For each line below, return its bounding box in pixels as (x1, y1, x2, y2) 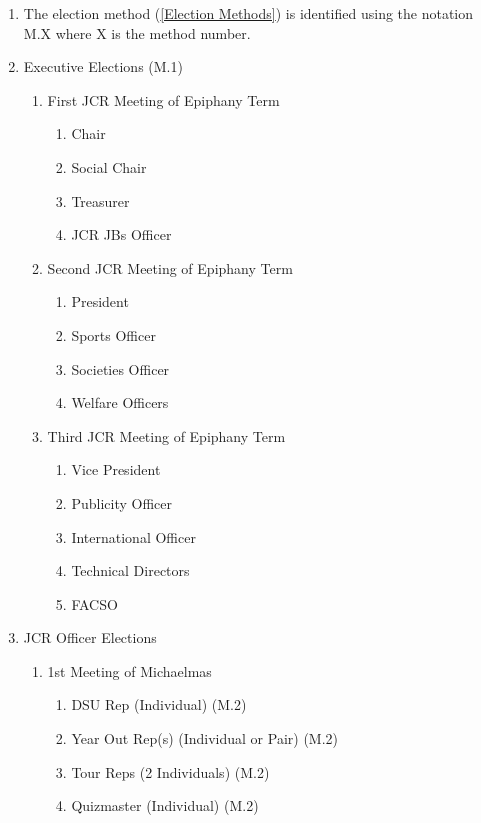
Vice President (71, 459, 161, 480)
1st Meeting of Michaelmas (47, 660, 212, 681)
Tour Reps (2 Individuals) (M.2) (71, 761, 270, 782)
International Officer (71, 526, 196, 547)
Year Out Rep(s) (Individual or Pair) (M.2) (71, 728, 339, 749)
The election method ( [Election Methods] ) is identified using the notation (23, 3, 474, 23)
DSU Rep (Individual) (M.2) (71, 694, 247, 715)
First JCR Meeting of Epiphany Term (47, 89, 280, 110)
